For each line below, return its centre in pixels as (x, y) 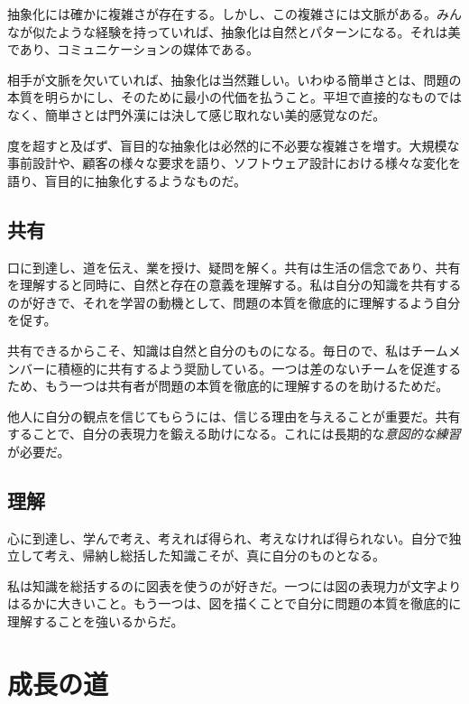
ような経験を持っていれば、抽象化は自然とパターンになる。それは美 (259, 31)
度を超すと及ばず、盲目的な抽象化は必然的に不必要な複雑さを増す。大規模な (234, 145)
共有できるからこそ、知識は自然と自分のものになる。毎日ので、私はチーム (228, 350)
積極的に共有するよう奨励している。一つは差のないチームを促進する (259, 368)
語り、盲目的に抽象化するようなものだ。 (127, 180)
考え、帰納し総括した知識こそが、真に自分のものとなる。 (215, 556)
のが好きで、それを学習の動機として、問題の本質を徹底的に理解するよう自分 (234, 302)
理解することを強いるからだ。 (96, 621)
